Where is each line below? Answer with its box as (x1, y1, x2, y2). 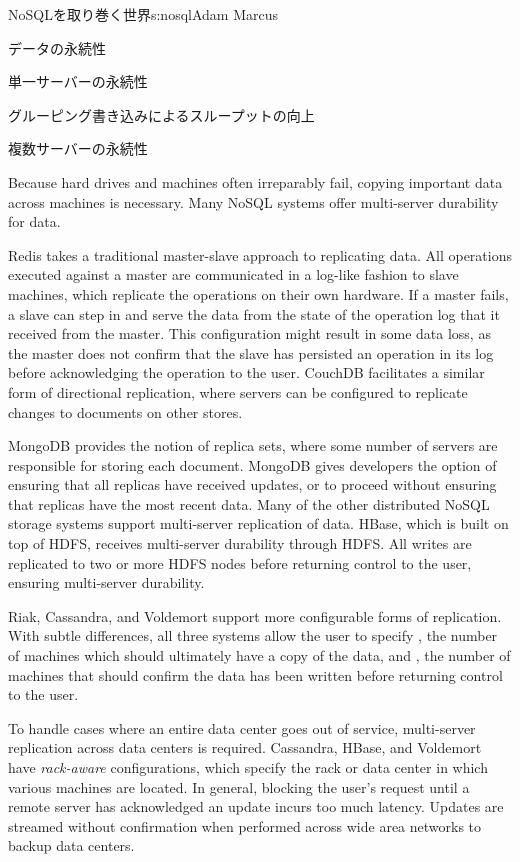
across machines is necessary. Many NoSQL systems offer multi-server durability (8, 191, 499, 212)
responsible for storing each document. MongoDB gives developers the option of (8, 454, 497, 475)
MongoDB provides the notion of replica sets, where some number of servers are (8, 435, 498, 456)
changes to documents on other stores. (8, 401, 243, 422)
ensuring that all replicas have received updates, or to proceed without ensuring (8, 474, 497, 495)
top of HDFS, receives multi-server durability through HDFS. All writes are (8, 533, 472, 554)
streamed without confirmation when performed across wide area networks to (8, 815, 482, 836)
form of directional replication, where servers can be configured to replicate (8, 381, 468, 402)
